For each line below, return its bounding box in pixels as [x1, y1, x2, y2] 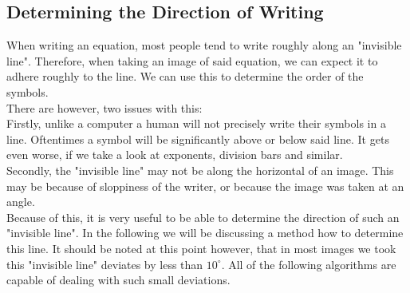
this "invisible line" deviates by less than [6, 255, 203, 272]
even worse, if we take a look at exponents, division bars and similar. [6, 146, 343, 163]
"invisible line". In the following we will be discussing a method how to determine [6, 224, 404, 241]
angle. [6, 193, 35, 210]
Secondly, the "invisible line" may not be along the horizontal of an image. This [6, 161, 394, 178]
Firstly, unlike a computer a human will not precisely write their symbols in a [6, 115, 386, 132]
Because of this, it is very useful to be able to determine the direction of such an [6, 208, 400, 225]
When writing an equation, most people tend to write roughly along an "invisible [6, 37, 402, 53]
